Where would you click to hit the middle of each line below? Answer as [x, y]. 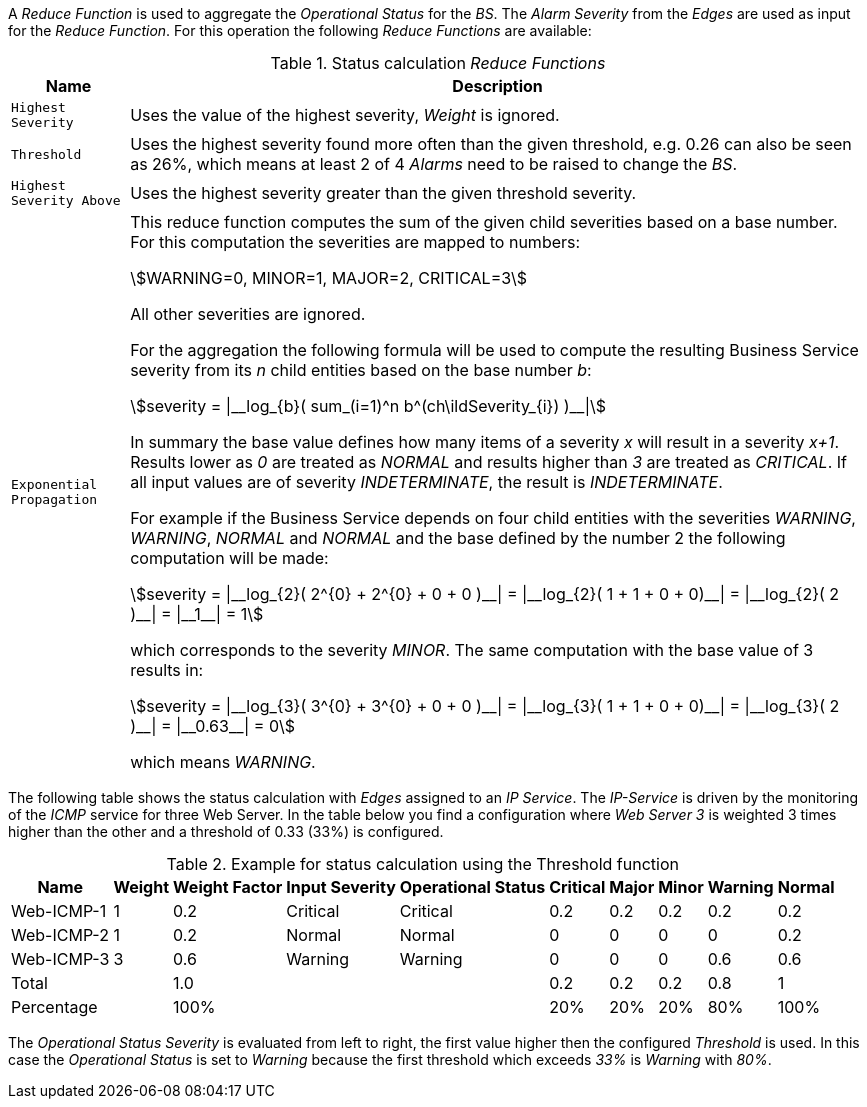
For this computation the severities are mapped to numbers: [355, 242]
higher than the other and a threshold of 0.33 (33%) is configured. [226, 831]
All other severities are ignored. [248, 314]
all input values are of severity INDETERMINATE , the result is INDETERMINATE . [426, 482]
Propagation [54, 499]
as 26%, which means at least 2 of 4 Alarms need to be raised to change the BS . [434, 164]
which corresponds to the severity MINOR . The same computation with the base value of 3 [472, 650]
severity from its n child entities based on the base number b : [361, 370]
